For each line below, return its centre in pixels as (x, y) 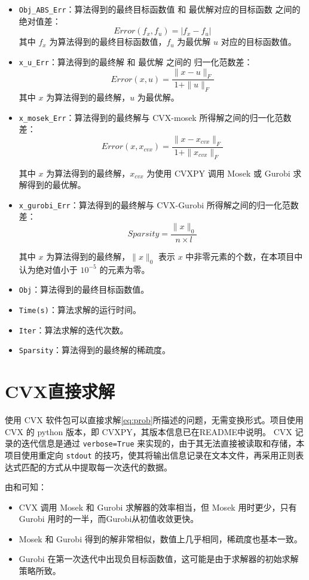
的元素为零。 (125, 269)
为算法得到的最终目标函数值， (108, 42)
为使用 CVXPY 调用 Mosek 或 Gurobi (218, 173)
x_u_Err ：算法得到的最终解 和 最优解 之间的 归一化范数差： (136, 61)
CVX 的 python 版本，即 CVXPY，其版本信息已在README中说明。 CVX (149, 431)
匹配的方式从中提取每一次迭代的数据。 (97, 467)
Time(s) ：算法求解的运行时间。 (80, 309)
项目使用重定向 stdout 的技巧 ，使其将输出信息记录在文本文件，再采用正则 (150, 455)
